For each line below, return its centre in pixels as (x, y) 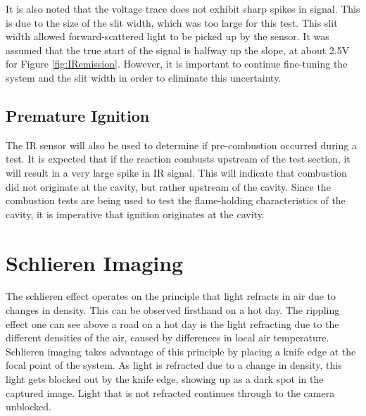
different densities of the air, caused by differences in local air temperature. (168, 338)
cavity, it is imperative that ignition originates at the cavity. (135, 214)
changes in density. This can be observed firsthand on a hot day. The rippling (173, 310)
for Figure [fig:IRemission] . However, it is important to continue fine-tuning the (177, 64)
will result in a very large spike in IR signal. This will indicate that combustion (176, 172)
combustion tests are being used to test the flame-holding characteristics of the (176, 200)
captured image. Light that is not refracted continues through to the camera (170, 392)
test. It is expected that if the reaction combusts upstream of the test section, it (178, 159)
